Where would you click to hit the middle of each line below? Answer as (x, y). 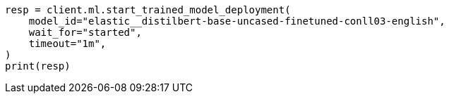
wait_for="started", (85, 32)
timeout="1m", (67, 44)
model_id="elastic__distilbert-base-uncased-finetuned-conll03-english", (237, 21)
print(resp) (38, 66)
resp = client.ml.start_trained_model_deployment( (148, 10)
